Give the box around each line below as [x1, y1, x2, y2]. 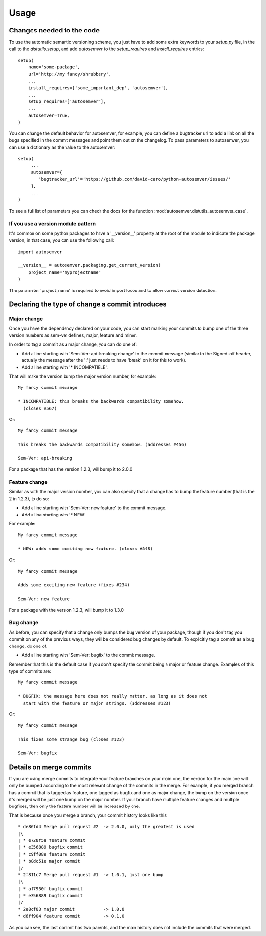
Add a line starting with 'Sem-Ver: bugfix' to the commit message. [21, 652, 155, 658]
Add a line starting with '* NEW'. [21, 512, 87, 517]
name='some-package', [28, 65, 81, 70]
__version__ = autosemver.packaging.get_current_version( [18, 262, 161, 268]
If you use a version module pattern [9, 220, 96, 227]
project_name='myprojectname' [28, 269, 101, 275]
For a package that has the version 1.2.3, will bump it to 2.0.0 [9, 466, 133, 472]
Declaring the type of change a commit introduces [9, 300, 167, 309]
